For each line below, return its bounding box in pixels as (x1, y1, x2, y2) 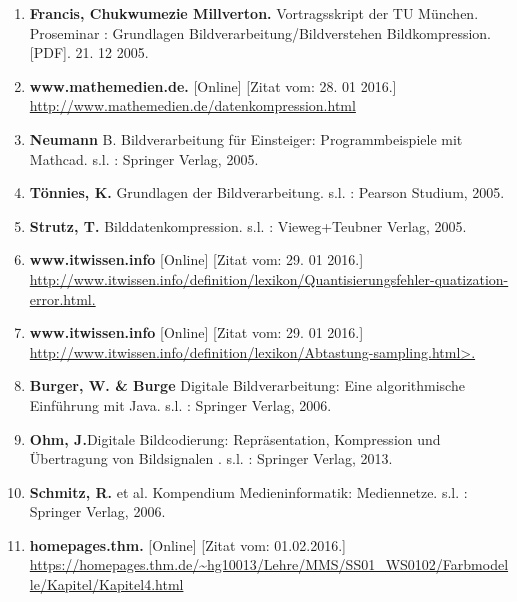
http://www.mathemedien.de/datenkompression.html (29, 95, 356, 116)
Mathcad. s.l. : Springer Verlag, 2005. (29, 148, 259, 169)
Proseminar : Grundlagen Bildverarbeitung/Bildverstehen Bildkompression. (29, 22, 491, 43)
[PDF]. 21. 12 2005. (29, 42, 149, 63)
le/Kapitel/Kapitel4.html (29, 574, 184, 595)
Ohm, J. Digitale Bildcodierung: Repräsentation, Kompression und (29, 428, 441, 449)
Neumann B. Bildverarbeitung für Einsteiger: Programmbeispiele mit (29, 128, 463, 149)
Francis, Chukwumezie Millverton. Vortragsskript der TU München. (29, 3, 479, 23)
